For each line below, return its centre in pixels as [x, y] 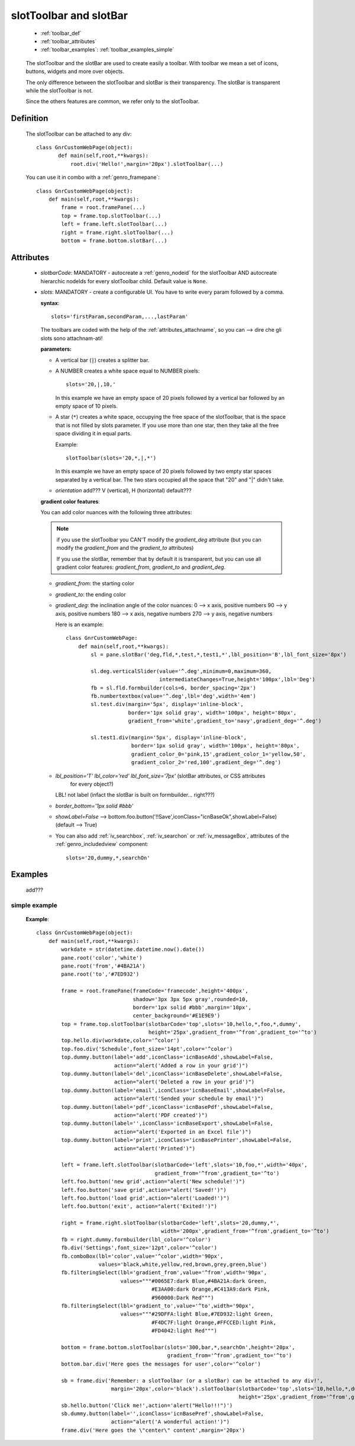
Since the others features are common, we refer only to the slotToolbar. [113, 101]
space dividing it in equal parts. [93, 434]
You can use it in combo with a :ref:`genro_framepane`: [93, 177]
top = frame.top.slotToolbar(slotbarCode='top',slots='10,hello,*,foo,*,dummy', [181, 1024]
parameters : [56, 349]
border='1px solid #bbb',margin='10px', [192, 1007]
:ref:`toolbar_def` [61, 33]
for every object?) [92, 784]
